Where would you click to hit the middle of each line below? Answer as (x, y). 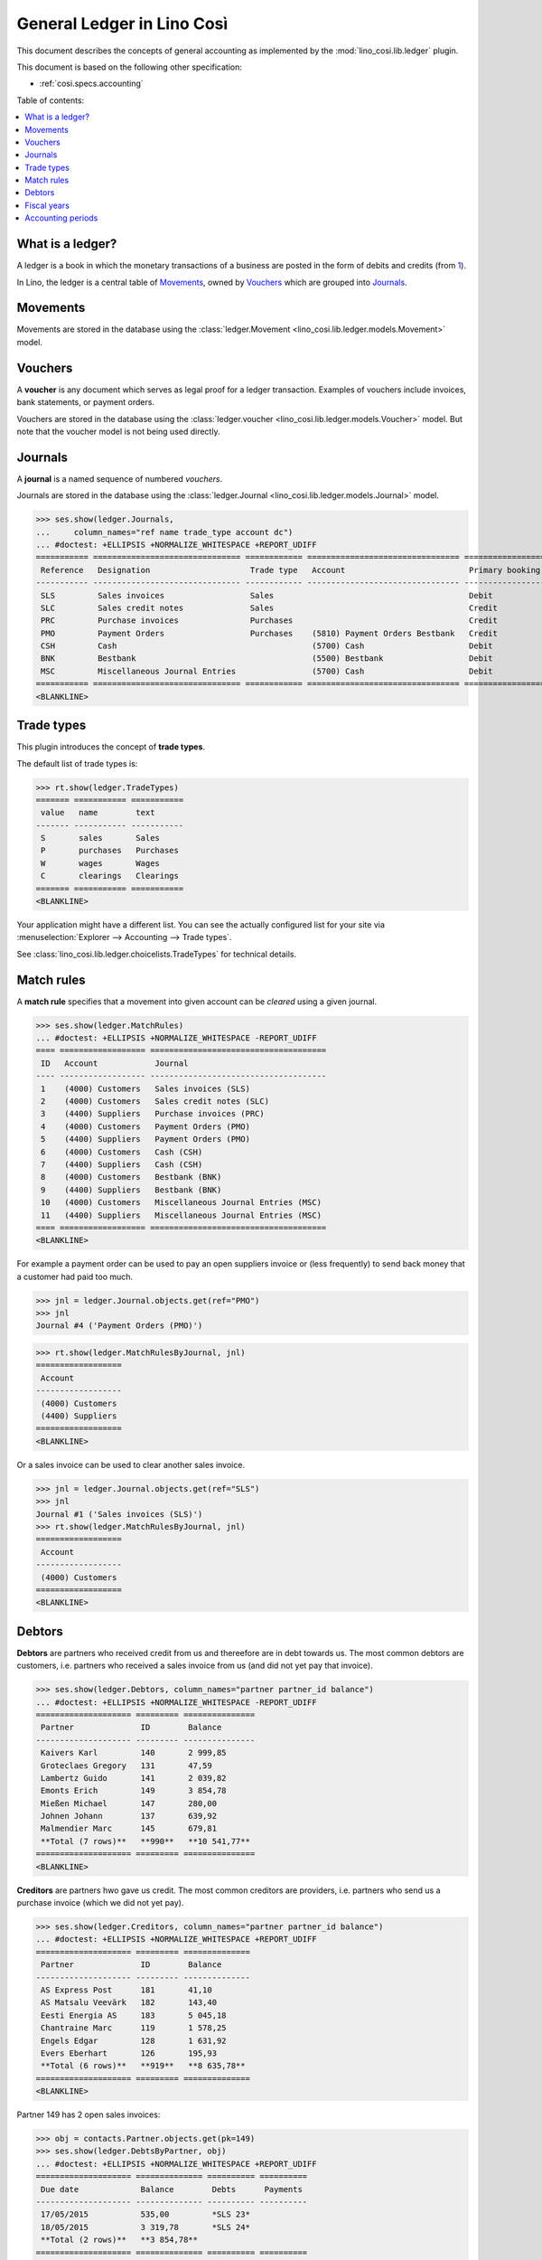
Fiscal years (47, 205)
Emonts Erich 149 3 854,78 (134, 1791)
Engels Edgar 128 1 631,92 (134, 2040)
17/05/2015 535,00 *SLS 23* (145, 2214)
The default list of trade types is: (77, 763)
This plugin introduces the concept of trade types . (111, 747)
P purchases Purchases (110, 851)
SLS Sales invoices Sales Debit (267, 595)
